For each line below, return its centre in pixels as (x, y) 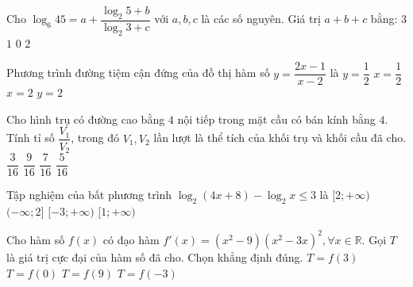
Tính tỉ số (31, 138)
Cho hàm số (36, 239)
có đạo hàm (131, 239)
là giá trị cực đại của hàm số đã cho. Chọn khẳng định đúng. (155, 256)
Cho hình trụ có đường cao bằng (86, 119)
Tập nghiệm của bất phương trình (89, 195)
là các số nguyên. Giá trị (261, 19)
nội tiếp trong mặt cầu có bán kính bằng (276, 119)
